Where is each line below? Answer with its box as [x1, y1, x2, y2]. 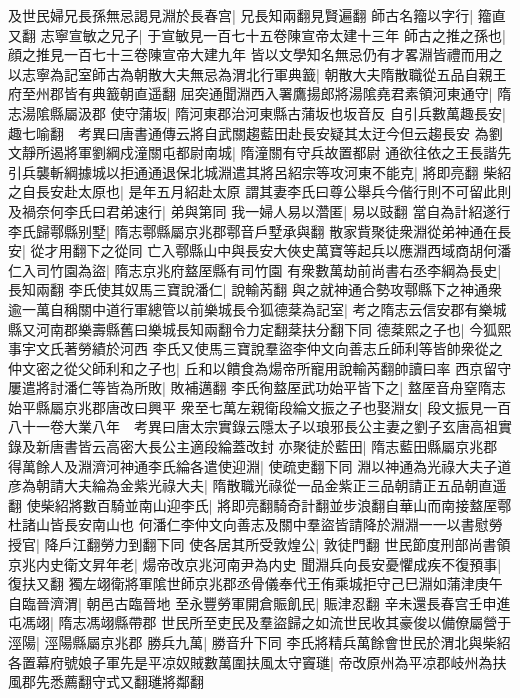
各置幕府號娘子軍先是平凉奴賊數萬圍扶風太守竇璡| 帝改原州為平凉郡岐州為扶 [8, 651, 507, 672]
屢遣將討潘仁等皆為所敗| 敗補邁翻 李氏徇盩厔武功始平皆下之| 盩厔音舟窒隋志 [8, 377, 506, 398]
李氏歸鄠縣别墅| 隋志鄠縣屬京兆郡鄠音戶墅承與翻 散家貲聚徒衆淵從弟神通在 [8, 220, 498, 241]
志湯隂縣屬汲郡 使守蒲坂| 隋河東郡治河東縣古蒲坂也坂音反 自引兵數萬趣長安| [8, 102, 506, 123]
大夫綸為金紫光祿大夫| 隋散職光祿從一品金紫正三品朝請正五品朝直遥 [63, 475, 507, 496]
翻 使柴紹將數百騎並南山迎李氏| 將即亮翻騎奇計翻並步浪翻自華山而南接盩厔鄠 [8, 494, 512, 515]
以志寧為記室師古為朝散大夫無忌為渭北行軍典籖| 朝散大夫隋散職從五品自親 [8, 63, 493, 84]
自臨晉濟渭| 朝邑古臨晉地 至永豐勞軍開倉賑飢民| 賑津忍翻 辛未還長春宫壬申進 [8, 592, 511, 613]
